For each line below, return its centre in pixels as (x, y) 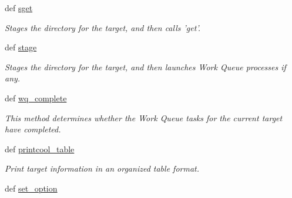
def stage (21, 47)
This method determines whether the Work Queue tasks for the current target (144, 117)
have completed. (33, 129)
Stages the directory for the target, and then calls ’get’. (103, 27)
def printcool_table (40, 148)
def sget (19, 8)
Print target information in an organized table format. (102, 168)
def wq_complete (36, 98)
